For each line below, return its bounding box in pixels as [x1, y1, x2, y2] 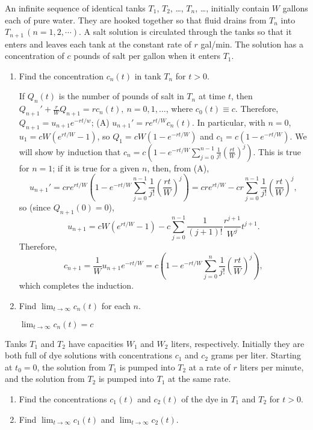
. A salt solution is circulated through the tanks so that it [79, 25, 292, 38]
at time [198, 90, 226, 102]
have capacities [68, 337, 124, 349]
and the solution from [5, 372, 85, 385]
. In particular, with [191, 116, 265, 129]
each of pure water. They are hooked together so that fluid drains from [5, 13, 267, 26]
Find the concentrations [19, 392, 107, 405]
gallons [282, 2, 308, 14]
